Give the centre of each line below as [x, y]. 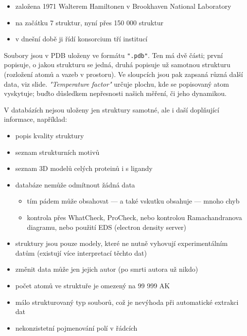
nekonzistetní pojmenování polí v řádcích [76, 327]
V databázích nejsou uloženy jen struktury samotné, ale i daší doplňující [112, 109]
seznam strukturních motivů [57, 152]
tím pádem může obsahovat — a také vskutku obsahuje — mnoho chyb [133, 201]
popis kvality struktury [50, 135]
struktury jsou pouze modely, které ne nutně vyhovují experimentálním [122, 243]
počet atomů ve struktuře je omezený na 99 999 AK [93, 285]
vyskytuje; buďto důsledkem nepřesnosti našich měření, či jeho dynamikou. [115, 93]
